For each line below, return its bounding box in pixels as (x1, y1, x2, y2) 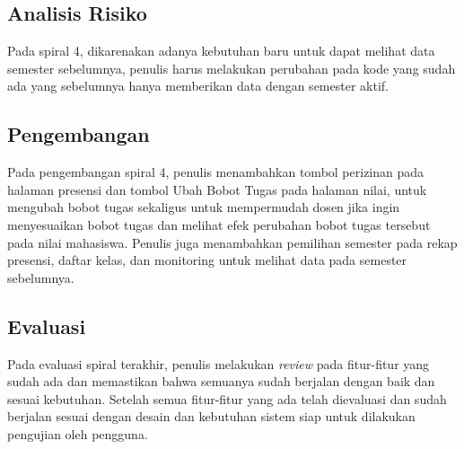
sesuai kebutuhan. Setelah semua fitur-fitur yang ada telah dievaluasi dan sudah (7, 389, 447, 408)
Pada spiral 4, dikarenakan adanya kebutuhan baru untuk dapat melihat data (7, 41, 435, 60)
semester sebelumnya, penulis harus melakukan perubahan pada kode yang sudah (7, 58, 456, 77)
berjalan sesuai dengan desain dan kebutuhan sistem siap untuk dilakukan (7, 407, 416, 426)
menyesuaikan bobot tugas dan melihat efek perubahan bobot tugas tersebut (7, 215, 431, 233)
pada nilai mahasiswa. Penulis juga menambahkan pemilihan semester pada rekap (7, 233, 458, 251)
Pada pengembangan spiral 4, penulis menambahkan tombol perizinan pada (7, 163, 425, 181)
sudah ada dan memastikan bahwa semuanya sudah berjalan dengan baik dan (7, 372, 435, 391)
